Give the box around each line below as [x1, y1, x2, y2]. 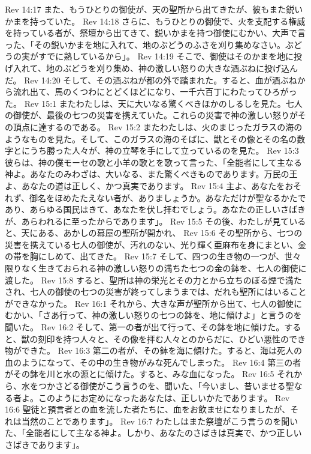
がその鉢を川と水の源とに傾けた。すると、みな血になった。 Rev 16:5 [5, 368, 274, 380]
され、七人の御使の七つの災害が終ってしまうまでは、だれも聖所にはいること [5, 285, 307, 298]
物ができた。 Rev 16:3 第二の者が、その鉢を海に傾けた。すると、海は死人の [5, 344, 302, 357]
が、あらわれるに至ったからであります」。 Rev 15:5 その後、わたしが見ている [5, 214, 306, 227]
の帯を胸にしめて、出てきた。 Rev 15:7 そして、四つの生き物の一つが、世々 [5, 250, 301, 262]
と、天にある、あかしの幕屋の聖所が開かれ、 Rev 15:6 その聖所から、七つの [5, 226, 303, 239]
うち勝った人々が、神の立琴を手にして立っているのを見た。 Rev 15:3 [29, 144, 299, 157]
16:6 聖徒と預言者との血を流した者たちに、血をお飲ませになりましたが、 [5, 403, 291, 416]
